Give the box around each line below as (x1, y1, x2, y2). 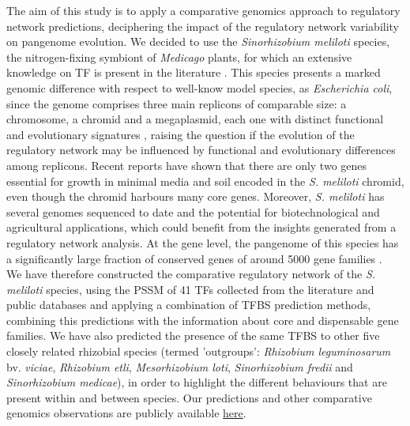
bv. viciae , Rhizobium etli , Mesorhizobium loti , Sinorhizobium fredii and (6, 358, 353, 375)
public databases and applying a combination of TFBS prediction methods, (6, 296, 371, 313)
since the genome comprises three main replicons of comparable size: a (6, 95, 347, 111)
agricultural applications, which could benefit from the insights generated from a (6, 219, 397, 236)
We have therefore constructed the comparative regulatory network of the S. (6, 266, 376, 282)
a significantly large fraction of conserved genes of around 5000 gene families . (6, 250, 382, 266)
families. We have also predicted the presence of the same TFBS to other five (6, 327, 380, 344)
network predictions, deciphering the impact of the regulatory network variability (6, 17, 399, 34)
